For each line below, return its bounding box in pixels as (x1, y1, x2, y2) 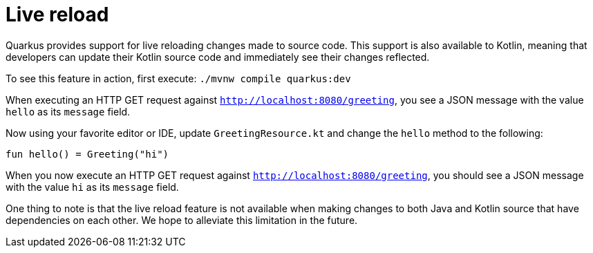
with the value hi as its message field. (6, 180, 179, 193)
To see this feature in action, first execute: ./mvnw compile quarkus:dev (6, 72, 351, 84)
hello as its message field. (6, 105, 131, 118)
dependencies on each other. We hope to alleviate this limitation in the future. (6, 214, 358, 226)
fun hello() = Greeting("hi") (6, 148, 169, 160)
